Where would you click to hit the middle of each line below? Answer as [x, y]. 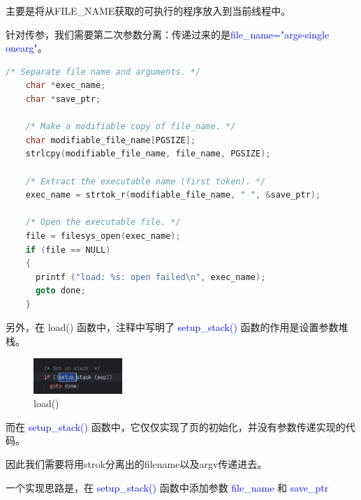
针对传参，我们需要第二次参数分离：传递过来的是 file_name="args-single [168, 34]
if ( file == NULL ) [68, 250]
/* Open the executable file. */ [103, 222]
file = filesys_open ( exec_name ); [103, 236]
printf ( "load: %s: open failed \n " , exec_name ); [150, 277]
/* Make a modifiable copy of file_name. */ [131, 127]
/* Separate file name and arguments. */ [103, 72]
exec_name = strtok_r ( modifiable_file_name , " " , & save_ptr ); [173, 195]
